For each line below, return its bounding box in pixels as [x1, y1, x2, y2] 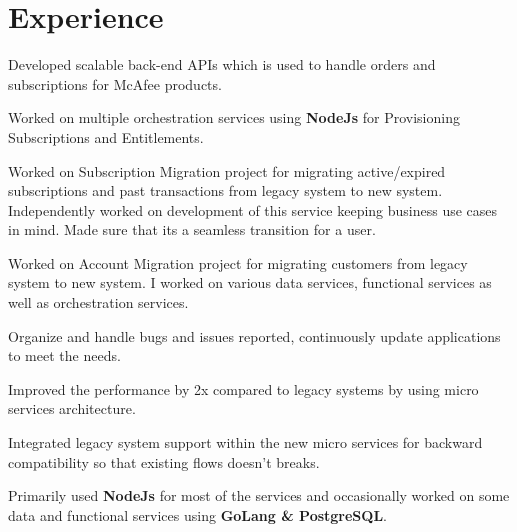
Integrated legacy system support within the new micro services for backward [8, 432, 483, 453]
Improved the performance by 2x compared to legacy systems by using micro [8, 378, 479, 399]
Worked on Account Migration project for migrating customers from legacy [8, 252, 468, 273]
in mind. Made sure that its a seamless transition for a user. [8, 219, 376, 240]
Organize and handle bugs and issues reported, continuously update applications [8, 325, 501, 346]
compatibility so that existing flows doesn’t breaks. [8, 451, 320, 472]
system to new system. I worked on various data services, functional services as [8, 272, 492, 293]
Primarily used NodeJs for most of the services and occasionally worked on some [8, 485, 510, 506]
